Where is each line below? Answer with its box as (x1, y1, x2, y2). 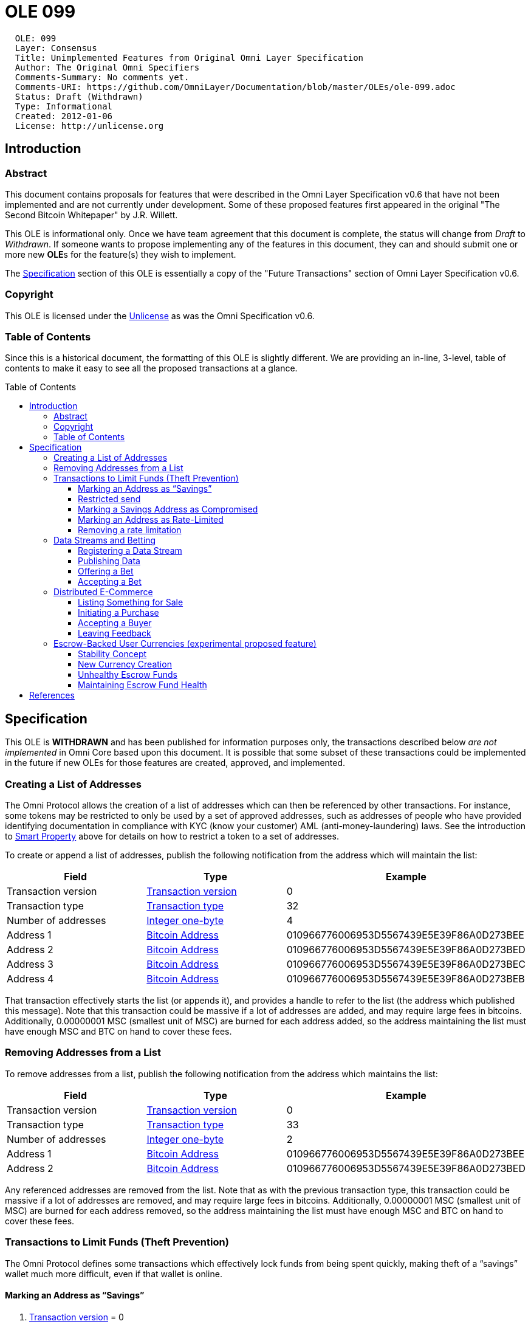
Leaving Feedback (78, 628, 151, 639)
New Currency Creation (78, 659, 172, 670)
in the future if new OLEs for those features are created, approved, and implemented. (5, 757, 346, 768)
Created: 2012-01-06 (15, 111, 113, 121)
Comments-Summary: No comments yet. (15, 72, 190, 82)
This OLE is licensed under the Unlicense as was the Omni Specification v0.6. (5, 310, 315, 321)
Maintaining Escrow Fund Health (78, 680, 207, 691)
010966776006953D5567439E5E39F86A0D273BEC (286, 958, 526, 971)
